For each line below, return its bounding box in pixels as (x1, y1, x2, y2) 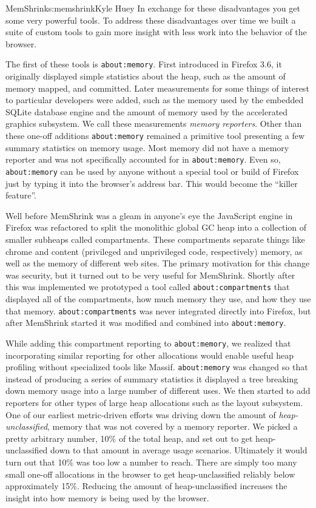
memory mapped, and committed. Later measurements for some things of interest (5, 81, 309, 94)
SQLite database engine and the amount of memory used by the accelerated (5, 105, 288, 118)
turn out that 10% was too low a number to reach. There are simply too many (5, 455, 297, 468)
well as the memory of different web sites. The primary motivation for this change (5, 257, 310, 269)
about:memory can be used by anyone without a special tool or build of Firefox (5, 164, 299, 177)
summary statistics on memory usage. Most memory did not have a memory (5, 141, 289, 154)
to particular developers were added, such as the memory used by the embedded (5, 93, 304, 106)
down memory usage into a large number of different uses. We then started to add (5, 384, 311, 397)
